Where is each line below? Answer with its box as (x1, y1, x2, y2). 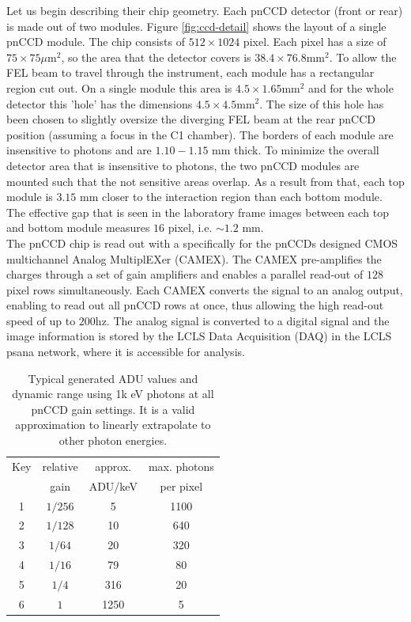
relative (42, 457, 78, 474)
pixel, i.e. (168, 219, 213, 236)
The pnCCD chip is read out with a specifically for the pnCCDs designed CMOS (6, 234, 398, 251)
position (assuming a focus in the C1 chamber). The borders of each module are (6, 126, 394, 142)
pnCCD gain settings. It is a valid (31, 400, 195, 417)
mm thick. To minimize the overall (212, 142, 379, 158)
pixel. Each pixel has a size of (243, 33, 386, 50)
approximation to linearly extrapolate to (15, 416, 211, 433)
